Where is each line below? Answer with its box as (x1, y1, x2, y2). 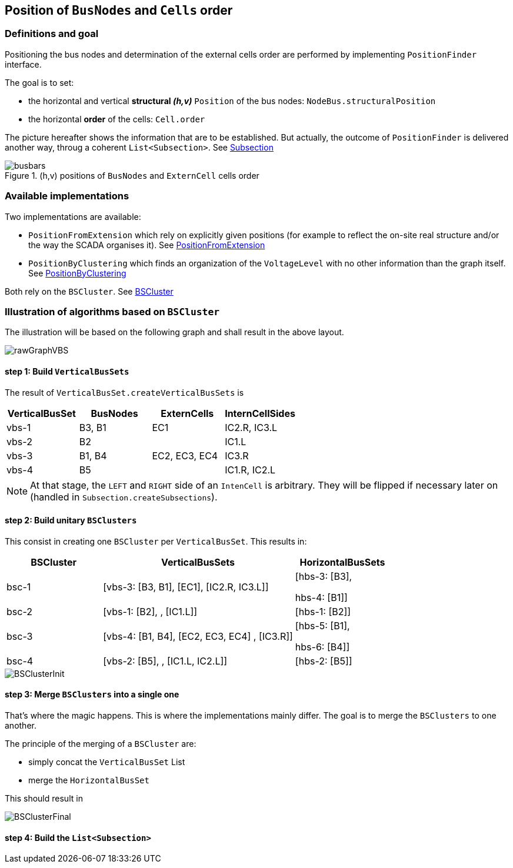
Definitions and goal (5, 28, 99, 40)
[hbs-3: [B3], (295, 570, 352, 582)
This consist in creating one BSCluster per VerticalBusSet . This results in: (5, 536, 307, 546)
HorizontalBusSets (299, 556, 385, 568)
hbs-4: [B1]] (295, 591, 348, 603)
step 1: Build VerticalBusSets (5, 366, 129, 376)
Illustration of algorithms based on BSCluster (5, 305, 220, 318)
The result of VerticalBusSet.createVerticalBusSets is (5, 387, 244, 398)
